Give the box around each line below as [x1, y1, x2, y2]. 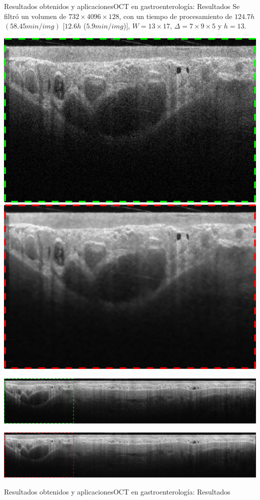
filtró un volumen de [4, 10, 66, 21]
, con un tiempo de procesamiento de [119, 10, 232, 21]
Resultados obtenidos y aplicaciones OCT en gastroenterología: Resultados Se [4, 1, 240, 11]
